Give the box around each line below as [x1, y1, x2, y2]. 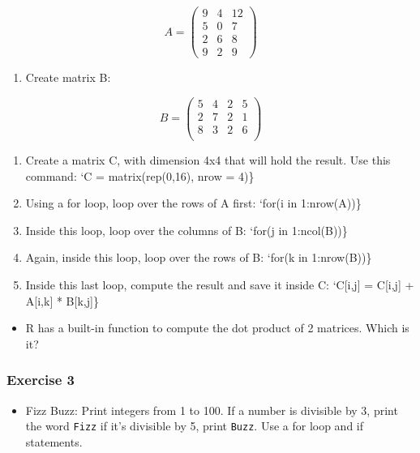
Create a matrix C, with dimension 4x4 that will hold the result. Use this [25, 151, 391, 168]
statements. [25, 433, 83, 450]
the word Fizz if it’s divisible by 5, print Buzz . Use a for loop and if [25, 417, 364, 434]
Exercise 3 [6, 370, 75, 390]
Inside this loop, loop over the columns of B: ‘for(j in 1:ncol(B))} [25, 221, 348, 238]
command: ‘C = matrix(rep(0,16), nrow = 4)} [25, 167, 255, 184]
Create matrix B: [25, 69, 111, 86]
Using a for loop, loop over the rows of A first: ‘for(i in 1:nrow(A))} [25, 194, 362, 212]
